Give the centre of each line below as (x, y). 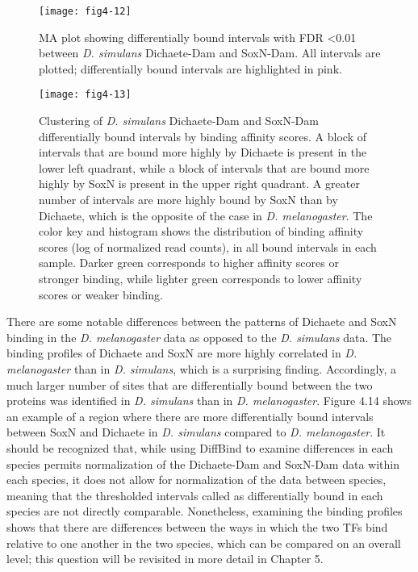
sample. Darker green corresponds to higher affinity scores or (189, 263)
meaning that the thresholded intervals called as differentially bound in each (195, 495)
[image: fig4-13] (85, 95)
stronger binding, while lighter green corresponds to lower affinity (201, 279)
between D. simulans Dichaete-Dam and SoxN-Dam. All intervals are (210, 53)
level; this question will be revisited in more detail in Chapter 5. (165, 559)
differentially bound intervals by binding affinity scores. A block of (203, 136)
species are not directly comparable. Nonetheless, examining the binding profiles (205, 511)
